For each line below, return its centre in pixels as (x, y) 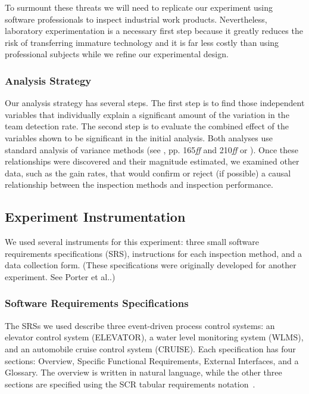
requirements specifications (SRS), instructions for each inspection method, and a (153, 253)
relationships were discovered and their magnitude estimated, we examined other (152, 161)
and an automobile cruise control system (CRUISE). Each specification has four (150, 348)
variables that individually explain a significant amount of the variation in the (147, 114)
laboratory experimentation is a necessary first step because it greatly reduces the (154, 31)
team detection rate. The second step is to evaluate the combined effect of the (147, 126)
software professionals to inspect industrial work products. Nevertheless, (136, 19)
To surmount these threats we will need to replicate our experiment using (139, 7)
